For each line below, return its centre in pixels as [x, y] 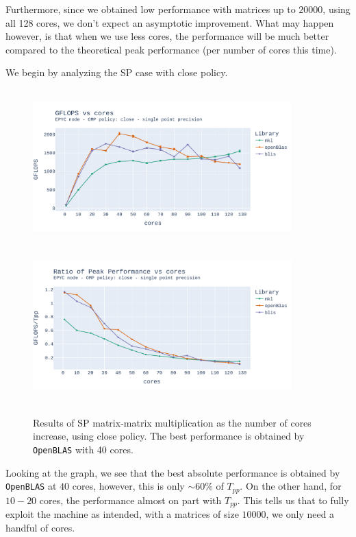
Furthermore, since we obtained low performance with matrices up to [151, 9]
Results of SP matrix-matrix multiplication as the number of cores [172, 422]
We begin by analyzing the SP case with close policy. [117, 72]
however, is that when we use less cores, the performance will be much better [167, 36]
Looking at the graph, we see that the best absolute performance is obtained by [173, 472]
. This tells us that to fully [293, 500]
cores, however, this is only [128, 486]
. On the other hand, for [291, 486]
